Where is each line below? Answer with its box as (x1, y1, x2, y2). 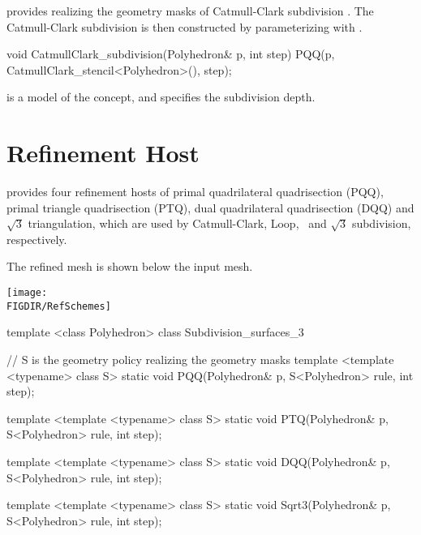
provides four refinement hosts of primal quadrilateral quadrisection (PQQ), (6, 183, 384, 200)
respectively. (6, 230, 67, 247)
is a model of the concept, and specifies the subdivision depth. (6, 88, 316, 105)
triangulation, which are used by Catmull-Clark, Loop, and (28, 215, 327, 232)
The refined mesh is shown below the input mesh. (6, 258, 253, 275)
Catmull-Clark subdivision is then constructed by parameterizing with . (6, 18, 363, 35)
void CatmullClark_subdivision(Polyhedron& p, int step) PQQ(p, (6, 45, 335, 62)
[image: (6, 287, 48, 299)
